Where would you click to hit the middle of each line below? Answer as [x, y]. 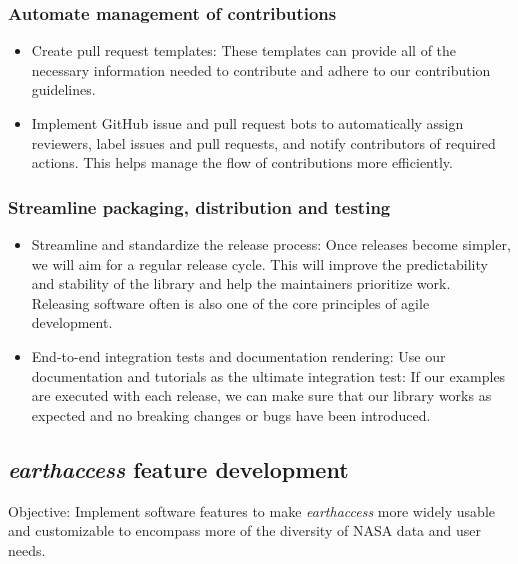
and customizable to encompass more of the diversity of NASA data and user [244, 530]
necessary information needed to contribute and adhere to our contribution [261, 69]
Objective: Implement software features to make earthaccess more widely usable [251, 510]
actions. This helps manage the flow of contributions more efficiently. [242, 162]
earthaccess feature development [178, 468]
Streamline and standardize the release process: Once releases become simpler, [271, 244]
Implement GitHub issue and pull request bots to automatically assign [247, 123]
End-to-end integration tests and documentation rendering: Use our [238, 355]
